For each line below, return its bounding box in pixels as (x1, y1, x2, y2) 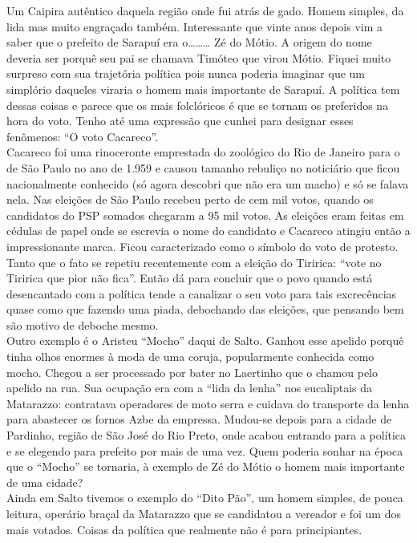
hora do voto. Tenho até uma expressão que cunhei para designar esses (6, 112, 354, 129)
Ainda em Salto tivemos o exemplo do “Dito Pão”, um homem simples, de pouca (6, 489, 403, 506)
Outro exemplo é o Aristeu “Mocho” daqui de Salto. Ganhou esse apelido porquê (6, 332, 404, 349)
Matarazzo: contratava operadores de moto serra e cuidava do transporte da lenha (6, 395, 410, 411)
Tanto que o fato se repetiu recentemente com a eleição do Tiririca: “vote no (6, 253, 382, 270)
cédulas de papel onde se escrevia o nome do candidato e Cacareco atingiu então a (6, 222, 411, 239)
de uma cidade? (6, 473, 83, 490)
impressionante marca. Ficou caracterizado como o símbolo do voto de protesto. (6, 237, 399, 254)
